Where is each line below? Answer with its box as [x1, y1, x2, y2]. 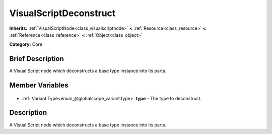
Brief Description [9, 54, 64, 63]
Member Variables [9, 81, 69, 90]
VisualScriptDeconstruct [9, 8, 116, 19]
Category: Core [9, 41, 43, 47]
